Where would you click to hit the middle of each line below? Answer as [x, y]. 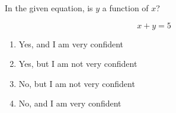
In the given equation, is [49, 8]
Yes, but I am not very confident [78, 64]
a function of [125, 8]
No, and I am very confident [70, 103]
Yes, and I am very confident [71, 43]
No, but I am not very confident [77, 83]
